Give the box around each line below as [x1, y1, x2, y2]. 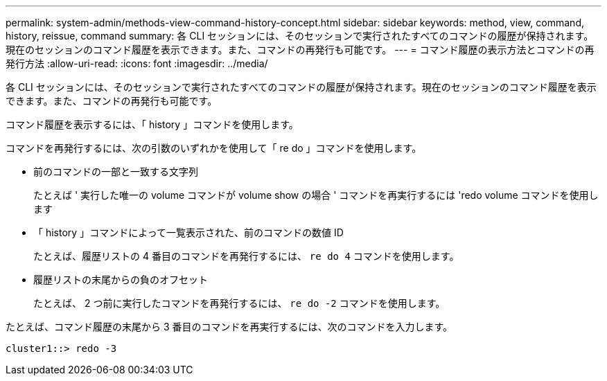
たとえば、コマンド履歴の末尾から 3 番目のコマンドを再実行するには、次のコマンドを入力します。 [6, 321, 453, 333]
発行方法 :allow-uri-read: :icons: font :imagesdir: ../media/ [6, 57, 268, 69]
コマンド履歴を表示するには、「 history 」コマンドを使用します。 [6, 118, 299, 130]
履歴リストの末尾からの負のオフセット [33, 274, 208, 285]
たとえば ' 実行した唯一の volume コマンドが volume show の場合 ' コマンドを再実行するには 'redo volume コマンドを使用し [33, 189, 599, 201]
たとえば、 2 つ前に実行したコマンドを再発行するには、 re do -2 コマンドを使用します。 [33, 297, 446, 309]
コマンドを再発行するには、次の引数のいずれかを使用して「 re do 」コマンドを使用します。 [6, 142, 422, 154]
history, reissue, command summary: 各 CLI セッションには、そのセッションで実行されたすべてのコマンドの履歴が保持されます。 [6, 30, 594, 42]
